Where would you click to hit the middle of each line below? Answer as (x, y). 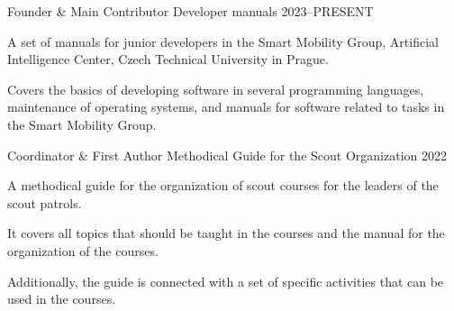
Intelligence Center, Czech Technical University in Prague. (168, 59)
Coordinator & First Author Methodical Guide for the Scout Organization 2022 (227, 155)
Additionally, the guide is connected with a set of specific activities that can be (226, 281)
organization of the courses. (83, 250)
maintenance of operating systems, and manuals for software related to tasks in (226, 107)
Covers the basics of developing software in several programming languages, (216, 89)
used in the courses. (62, 299)
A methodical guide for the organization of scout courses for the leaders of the (223, 185)
